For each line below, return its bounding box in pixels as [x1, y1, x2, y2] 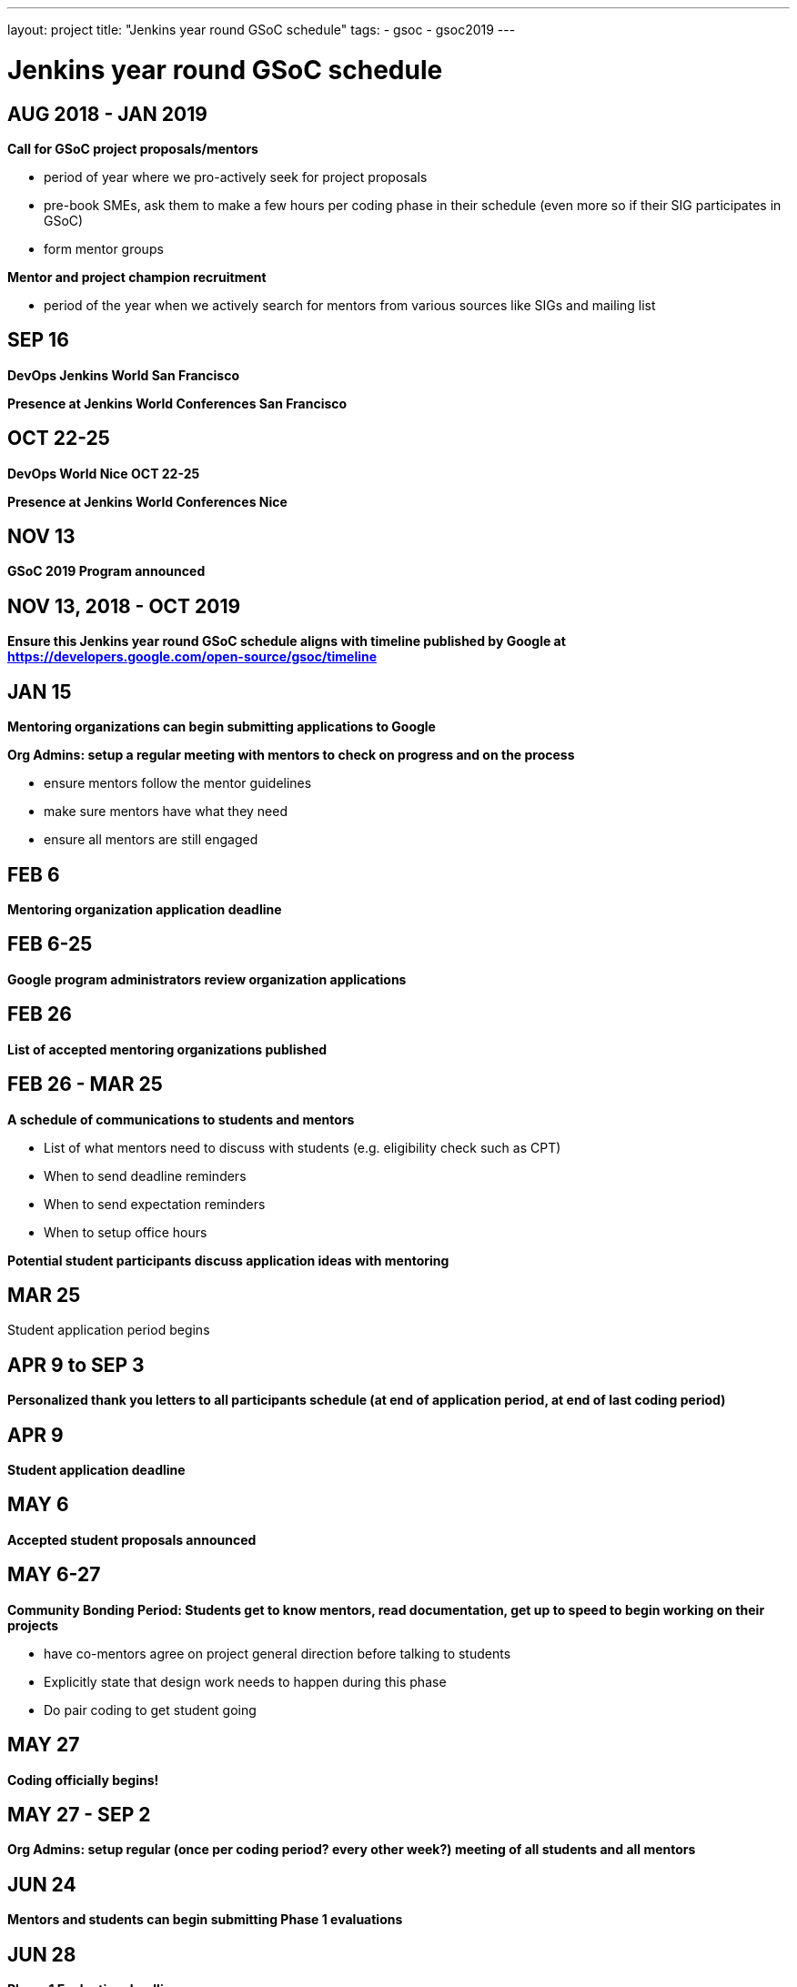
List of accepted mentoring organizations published [7, 1041, 328, 1057]
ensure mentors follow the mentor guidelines [44, 775, 312, 792]
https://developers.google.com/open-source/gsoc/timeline [7, 649, 378, 665]
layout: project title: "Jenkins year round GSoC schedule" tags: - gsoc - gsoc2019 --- [7, 22, 516, 37]
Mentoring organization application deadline [7, 901, 282, 917]
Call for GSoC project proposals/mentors [7, 140, 258, 156]
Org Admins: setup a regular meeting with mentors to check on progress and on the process [7, 747, 575, 763]
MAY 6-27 [7, 1563, 101, 1587]
